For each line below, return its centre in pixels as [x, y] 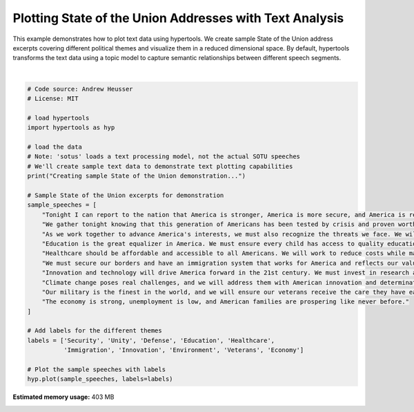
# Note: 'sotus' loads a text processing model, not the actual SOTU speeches [164, 157]
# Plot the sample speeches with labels [96, 369]
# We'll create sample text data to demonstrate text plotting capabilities [160, 166]
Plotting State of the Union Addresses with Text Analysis [178, 18]
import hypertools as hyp [71, 128]
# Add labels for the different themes [95, 331]
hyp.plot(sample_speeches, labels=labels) [100, 379]
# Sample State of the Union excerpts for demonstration [126, 195]
